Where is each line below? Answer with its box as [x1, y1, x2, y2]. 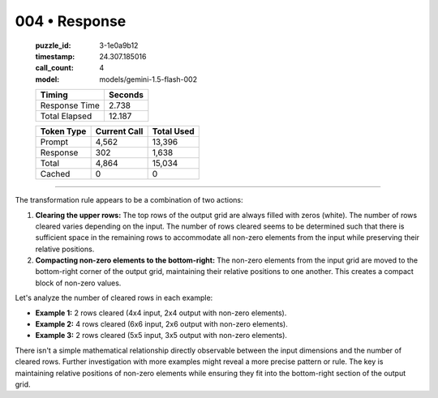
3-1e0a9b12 [99, 41, 139, 50]
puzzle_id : [35, 41, 71, 50]
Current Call [95, 126, 144, 137]
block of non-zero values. [35, 278, 122, 288]
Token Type [40, 126, 87, 137]
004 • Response [15, 12, 127, 30]
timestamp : [35, 51, 75, 61]
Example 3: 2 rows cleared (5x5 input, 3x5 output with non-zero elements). [35, 331, 288, 340]
